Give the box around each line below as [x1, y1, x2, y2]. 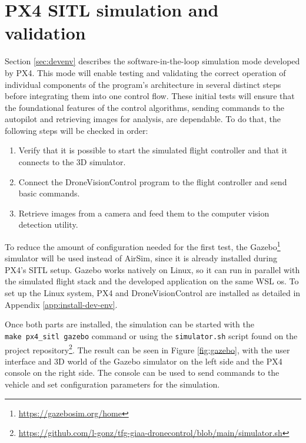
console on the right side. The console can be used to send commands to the [5, 366, 280, 379]
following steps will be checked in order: [5, 124, 148, 136]
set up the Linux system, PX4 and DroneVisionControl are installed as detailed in [5, 287, 301, 299]
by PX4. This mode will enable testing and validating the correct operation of [5, 66, 286, 78]
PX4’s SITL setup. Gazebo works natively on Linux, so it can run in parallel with [5, 263, 300, 275]
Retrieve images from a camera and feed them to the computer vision [18, 206, 270, 219]
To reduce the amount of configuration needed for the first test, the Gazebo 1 [5, 239, 281, 252]
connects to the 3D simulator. [18, 156, 126, 168]
